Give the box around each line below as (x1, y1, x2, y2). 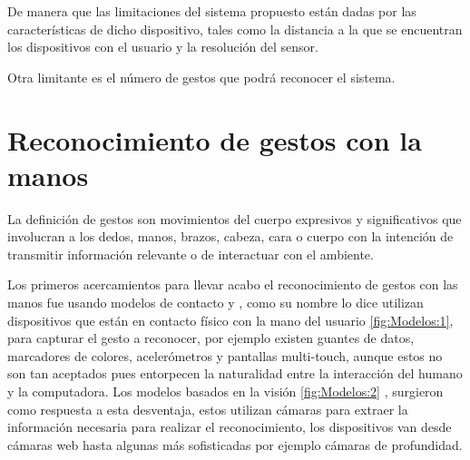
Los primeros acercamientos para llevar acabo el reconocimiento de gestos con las (7, 275, 458, 294)
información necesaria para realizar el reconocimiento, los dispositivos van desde (7, 417, 452, 436)
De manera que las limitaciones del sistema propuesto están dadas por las (7, 2, 416, 20)
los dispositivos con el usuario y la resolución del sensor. (7, 37, 318, 56)
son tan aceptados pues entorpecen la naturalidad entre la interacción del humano (7, 364, 463, 383)
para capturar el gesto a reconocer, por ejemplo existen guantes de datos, (7, 328, 415, 347)
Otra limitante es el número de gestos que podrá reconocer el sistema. (7, 67, 396, 86)
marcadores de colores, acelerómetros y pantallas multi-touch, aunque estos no (7, 346, 443, 365)
